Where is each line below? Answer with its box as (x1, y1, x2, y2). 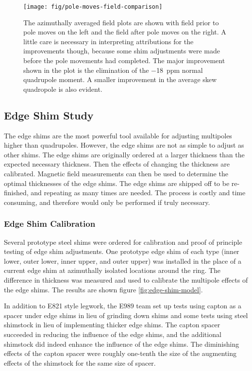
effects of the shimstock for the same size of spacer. (4, 357, 156, 368)
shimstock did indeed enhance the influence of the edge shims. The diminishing (4, 338, 239, 349)
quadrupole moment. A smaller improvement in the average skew (23, 74, 217, 84)
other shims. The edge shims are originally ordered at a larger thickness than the (4, 149, 245, 159)
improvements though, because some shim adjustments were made (23, 46, 220, 56)
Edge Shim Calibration (4, 218, 96, 230)
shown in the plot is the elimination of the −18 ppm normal (23, 65, 203, 75)
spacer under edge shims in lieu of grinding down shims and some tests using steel (4, 310, 248, 320)
